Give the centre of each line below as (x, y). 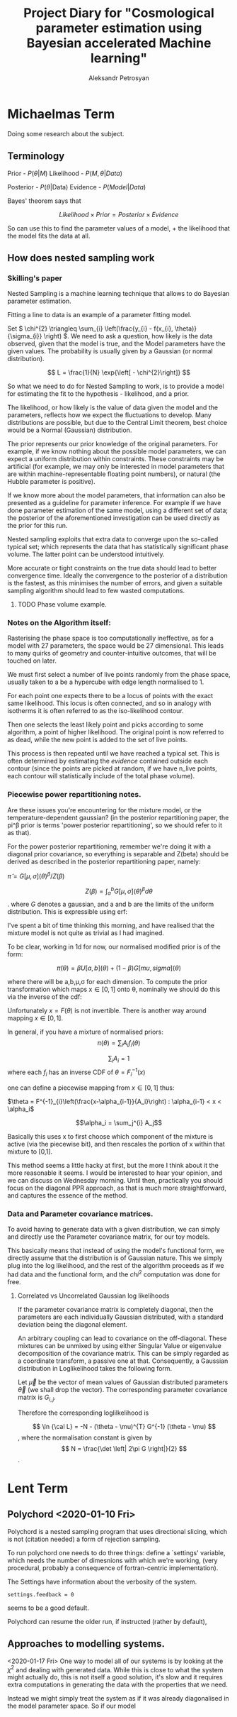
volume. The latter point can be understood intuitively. (86, 554)
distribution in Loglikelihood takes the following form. (95, 1368)
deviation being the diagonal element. (73, 1324)
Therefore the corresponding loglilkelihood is (83, 1413)
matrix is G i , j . (37, 1398)
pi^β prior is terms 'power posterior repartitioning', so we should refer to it (115, 825)
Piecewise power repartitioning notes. (74, 795)
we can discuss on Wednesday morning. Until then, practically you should (115, 1180)
